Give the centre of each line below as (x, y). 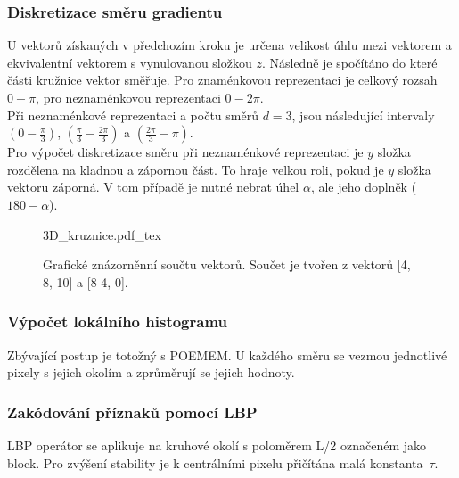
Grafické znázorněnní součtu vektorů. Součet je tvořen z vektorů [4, (227, 264)
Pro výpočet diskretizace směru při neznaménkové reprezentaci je (185, 152)
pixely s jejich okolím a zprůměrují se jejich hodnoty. (151, 372)
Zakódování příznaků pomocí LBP (132, 412)
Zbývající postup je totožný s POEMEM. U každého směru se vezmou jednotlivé (227, 354)
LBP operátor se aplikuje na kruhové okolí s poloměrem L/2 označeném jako (217, 445)
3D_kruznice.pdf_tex (102, 234)
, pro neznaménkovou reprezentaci (128, 97)
